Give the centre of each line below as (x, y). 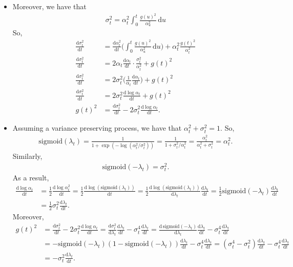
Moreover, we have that (49, 6)
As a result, (31, 178)
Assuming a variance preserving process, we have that (97, 128)
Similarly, (27, 156)
